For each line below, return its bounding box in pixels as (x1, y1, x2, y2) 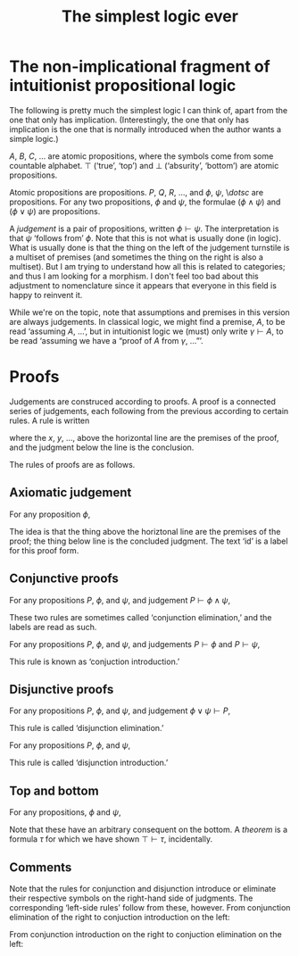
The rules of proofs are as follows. (9, 459, 136, 470)
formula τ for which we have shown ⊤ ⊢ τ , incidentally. (9, 834, 212, 844)
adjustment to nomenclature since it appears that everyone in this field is (9, 279, 277, 291)
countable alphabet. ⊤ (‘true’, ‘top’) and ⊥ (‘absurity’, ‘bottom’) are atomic (9, 160, 279, 170)
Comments (9, 860, 72, 875)
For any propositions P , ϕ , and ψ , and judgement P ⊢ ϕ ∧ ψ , (9, 594, 230, 605)
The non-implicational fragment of (9, 56, 270, 77)
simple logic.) (9, 133, 60, 144)
